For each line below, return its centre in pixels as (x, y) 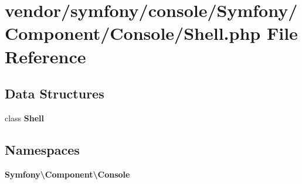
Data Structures (55, 93)
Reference (45, 56)
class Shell (25, 117)
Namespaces (42, 149)
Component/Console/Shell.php (133, 33)
